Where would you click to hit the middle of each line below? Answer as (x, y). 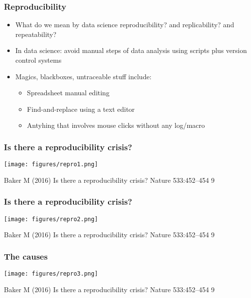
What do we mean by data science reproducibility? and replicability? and (125, 25)
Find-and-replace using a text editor (81, 109)
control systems (38, 60)
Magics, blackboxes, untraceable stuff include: (83, 76)
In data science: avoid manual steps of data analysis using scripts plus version (131, 50)
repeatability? (36, 34)
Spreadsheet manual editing (68, 93)
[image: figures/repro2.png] (51, 219)
